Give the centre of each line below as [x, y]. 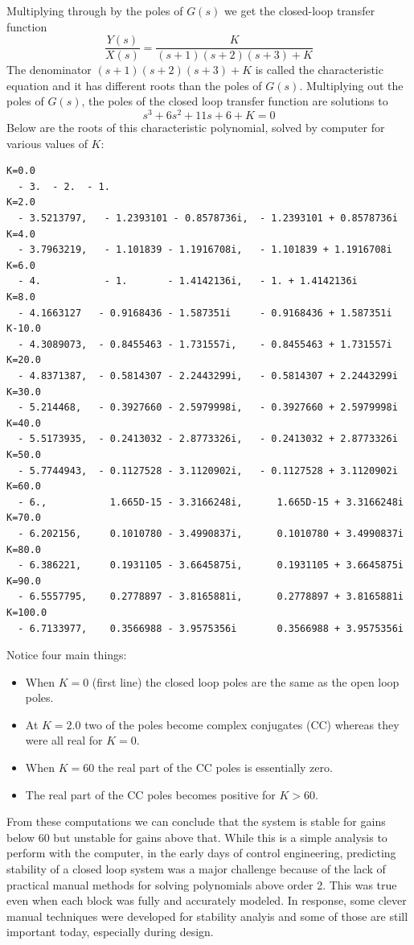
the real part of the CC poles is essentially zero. [215, 768]
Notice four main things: [67, 655]
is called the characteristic [319, 70]
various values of [47, 143]
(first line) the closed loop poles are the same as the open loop [246, 681]
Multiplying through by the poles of [95, 10]
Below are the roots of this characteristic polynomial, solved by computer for [196, 128]
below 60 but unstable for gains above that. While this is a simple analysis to [197, 837]
